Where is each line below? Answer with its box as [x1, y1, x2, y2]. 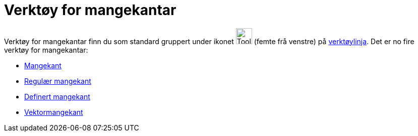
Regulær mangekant [24, 76, 91, 85]
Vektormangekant [24, 107, 83, 116]
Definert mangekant [24, 92, 90, 101]
